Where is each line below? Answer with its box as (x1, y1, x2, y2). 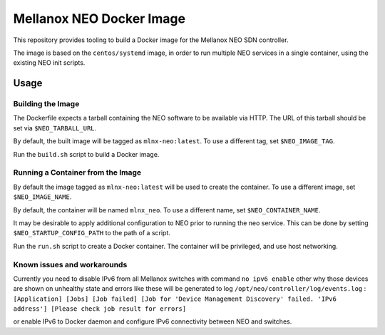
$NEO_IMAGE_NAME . (13, 192, 72, 201)
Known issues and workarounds (13, 259, 128, 269)
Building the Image (13, 99, 80, 109)
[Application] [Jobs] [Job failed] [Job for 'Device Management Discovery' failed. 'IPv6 (13, 294, 337, 303)
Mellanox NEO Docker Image (13, 11, 185, 26)
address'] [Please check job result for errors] (13, 305, 187, 313)
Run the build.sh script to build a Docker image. (13, 150, 160, 158)
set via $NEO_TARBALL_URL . (13, 123, 97, 132)
